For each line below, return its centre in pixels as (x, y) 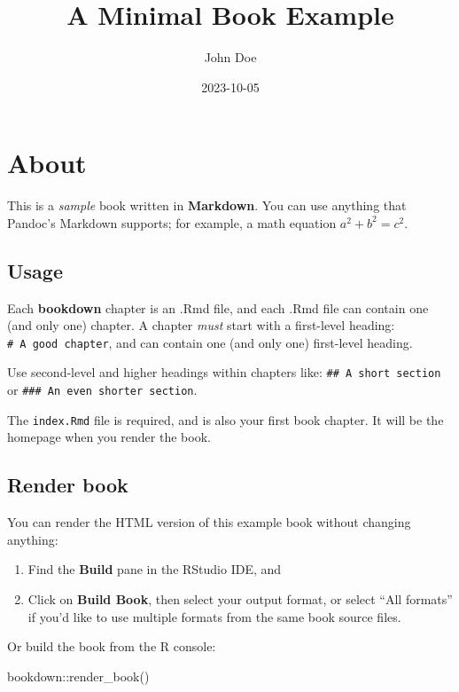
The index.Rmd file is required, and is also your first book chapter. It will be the (226, 419)
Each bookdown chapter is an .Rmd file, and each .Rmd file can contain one (218, 307)
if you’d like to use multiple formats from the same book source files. (214, 616)
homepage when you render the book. (109, 437)
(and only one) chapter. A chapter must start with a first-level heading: (201, 325)
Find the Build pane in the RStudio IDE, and (155, 569)
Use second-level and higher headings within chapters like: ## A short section (224, 372)
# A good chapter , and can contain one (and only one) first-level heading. (210, 342)
